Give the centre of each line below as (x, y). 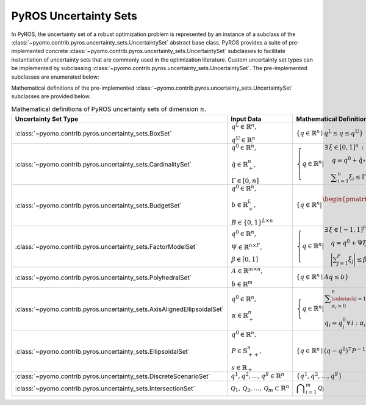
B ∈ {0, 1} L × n (253, 222)
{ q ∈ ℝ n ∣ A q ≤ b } (322, 277)
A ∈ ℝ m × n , (247, 271)
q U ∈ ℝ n (243, 140)
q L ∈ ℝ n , (244, 127)
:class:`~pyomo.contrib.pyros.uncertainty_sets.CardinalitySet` (103, 164)
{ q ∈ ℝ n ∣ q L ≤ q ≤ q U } (330, 133)
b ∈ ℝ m (242, 283)
